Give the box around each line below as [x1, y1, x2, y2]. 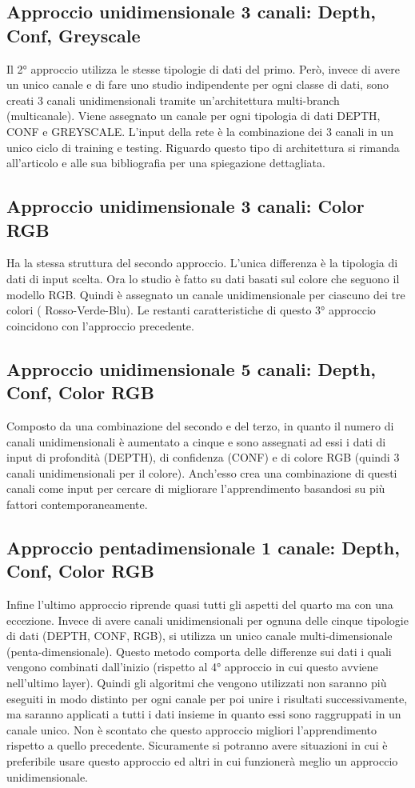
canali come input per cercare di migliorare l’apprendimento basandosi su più [6, 480, 385, 497]
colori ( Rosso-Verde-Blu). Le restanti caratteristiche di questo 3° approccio [6, 302, 376, 318]
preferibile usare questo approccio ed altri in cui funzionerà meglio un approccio [6, 753, 398, 769]
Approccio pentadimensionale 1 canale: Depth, [6, 534, 400, 559]
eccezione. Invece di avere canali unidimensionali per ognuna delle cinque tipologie [6, 611, 409, 628]
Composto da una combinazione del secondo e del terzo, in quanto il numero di [6, 417, 394, 434]
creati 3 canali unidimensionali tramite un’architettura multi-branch [6, 91, 340, 108]
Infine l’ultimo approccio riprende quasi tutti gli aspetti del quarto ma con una [6, 596, 393, 613]
